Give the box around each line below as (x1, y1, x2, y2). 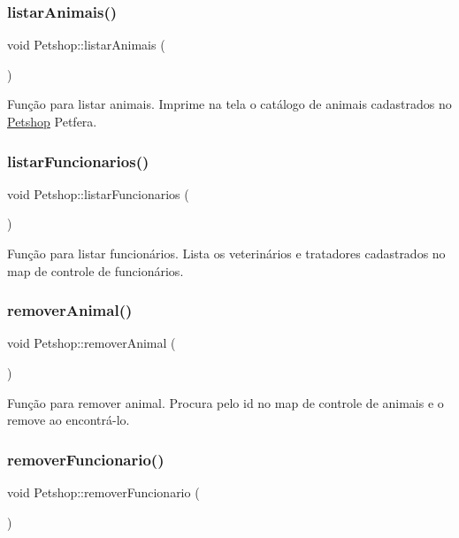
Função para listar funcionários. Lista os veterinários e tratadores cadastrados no (7, 244, 446, 262)
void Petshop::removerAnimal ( (7, 334, 176, 352)
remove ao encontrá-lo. (7, 411, 130, 429)
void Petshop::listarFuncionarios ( (7, 184, 189, 203)
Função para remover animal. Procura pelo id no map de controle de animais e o (7, 393, 444, 411)
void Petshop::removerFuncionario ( (7, 483, 200, 501)
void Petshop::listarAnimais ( (7, 35, 165, 54)
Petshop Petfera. (7, 112, 97, 130)
